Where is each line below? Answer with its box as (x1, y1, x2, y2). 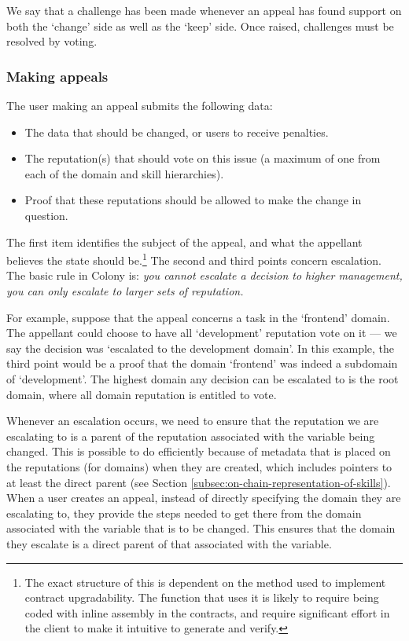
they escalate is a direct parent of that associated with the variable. (6, 535, 332, 551)
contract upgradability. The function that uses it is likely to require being (24, 589, 379, 606)
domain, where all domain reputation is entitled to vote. (6, 386, 277, 402)
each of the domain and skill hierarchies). (24, 165, 224, 181)
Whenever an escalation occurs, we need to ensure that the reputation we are (6, 412, 379, 429)
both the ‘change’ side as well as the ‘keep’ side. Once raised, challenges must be (6, 17, 394, 34)
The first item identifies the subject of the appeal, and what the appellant (6, 233, 363, 250)
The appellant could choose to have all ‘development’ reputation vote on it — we (6, 324, 397, 341)
